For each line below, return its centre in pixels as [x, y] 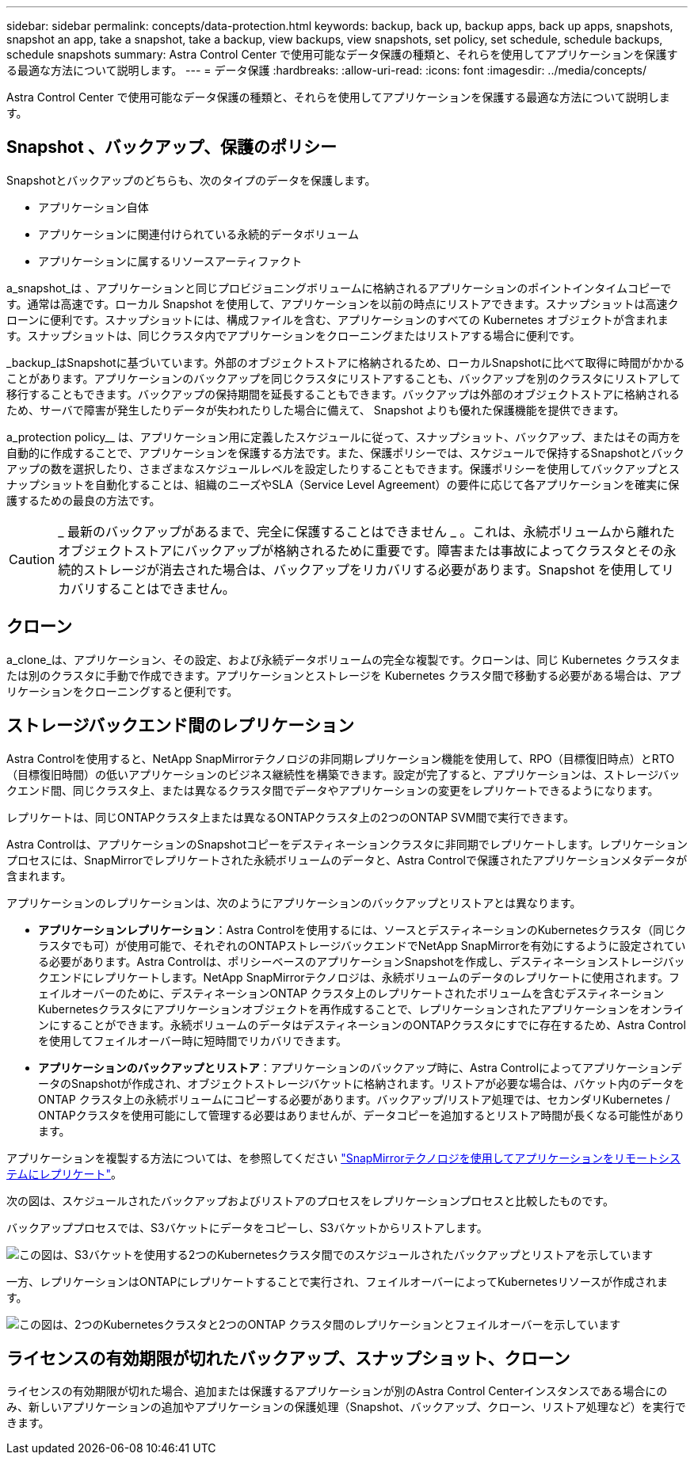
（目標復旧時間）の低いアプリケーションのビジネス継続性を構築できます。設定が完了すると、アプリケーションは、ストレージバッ [343, 774]
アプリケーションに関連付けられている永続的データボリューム [198, 234]
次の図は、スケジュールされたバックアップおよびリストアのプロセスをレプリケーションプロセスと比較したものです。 [310, 1200]
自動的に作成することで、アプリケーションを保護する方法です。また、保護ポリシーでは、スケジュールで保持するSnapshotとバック [345, 452]
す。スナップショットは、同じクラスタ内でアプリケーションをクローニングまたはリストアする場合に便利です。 [294, 335]
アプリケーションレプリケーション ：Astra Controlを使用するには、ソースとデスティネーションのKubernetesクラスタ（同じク [362, 929]
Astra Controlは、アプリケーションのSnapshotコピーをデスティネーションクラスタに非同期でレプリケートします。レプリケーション [347, 844]
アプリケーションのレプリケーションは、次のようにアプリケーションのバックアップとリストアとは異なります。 [294, 902]
